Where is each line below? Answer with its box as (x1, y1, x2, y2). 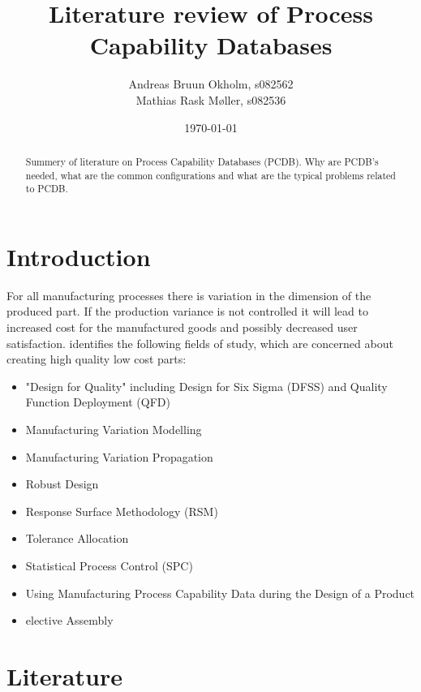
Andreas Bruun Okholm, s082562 (128, 75, 294, 92)
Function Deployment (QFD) (25, 393, 170, 410)
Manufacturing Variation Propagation (25, 448, 213, 465)
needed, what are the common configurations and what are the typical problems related (25, 168, 396, 182)
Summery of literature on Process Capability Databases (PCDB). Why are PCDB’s (25, 154, 379, 168)
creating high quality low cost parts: (6, 350, 187, 367)
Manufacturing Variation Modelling (25, 420, 202, 437)
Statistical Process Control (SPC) (25, 557, 193, 574)
